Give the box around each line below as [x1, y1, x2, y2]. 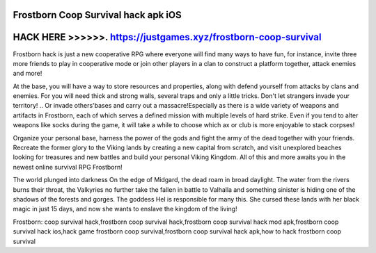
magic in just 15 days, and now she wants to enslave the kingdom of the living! [13, 205, 237, 213]
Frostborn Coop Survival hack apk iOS [13, 9, 182, 21]
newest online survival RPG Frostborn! [13, 163, 123, 171]
